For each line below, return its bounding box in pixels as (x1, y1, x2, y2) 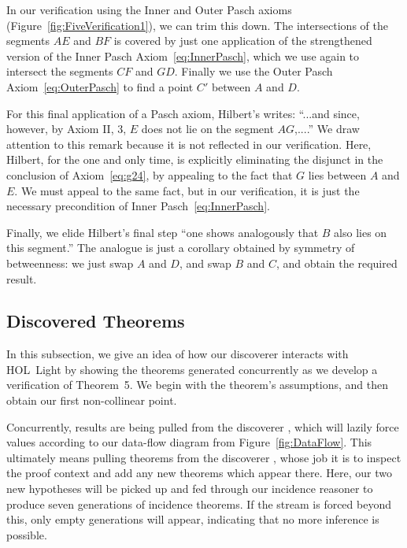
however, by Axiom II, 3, (6, 120, 127, 137)
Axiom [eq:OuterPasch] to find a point (6, 78, 194, 94)
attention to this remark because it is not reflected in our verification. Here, (6, 135, 372, 152)
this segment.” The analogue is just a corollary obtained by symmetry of (6, 239, 355, 256)
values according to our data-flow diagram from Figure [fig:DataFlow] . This (6, 434, 372, 450)
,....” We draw (294, 120, 360, 137)
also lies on (334, 224, 387, 240)
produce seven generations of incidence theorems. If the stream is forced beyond (6, 495, 391, 512)
